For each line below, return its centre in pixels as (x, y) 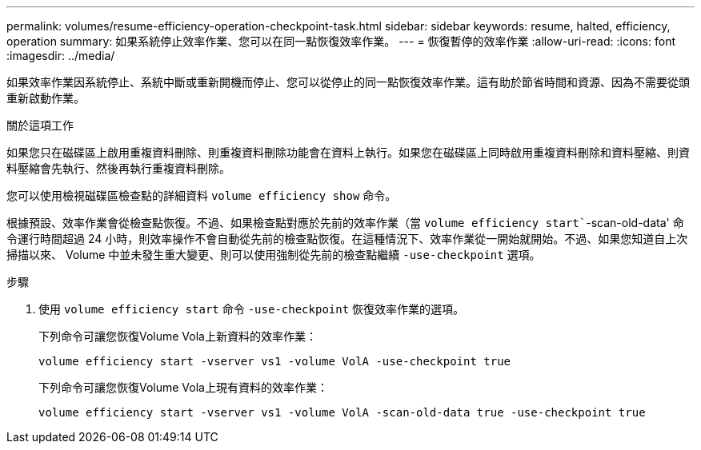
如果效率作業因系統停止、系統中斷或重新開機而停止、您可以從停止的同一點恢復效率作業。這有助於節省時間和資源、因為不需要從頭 (348, 82)
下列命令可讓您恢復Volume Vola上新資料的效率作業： (178, 336)
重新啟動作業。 (46, 98)
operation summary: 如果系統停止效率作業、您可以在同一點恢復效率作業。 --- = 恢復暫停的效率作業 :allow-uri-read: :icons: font (341, 41)
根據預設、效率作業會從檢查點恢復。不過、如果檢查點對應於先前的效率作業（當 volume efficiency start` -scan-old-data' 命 (345, 223)
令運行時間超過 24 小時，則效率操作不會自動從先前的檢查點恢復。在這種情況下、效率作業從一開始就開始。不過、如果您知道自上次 (347, 239)
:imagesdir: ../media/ (61, 56)
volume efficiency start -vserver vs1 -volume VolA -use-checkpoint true (275, 361)
